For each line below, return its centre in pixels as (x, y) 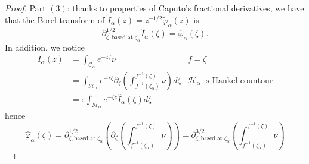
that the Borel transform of (55, 19)
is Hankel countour (238, 81)
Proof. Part (25, 8)
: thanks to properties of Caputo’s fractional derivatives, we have (186, 8)
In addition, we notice (45, 47)
